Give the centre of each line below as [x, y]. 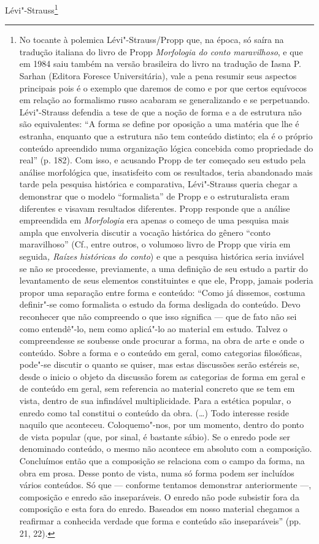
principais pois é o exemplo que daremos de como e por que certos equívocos [163, 87]
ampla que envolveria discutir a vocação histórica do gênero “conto [145, 232]
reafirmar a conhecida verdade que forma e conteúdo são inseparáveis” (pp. [160, 521]
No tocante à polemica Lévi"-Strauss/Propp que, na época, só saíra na [152, 40]
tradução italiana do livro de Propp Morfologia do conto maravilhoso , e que [161, 51]
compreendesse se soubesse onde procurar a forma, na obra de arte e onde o [162, 340]
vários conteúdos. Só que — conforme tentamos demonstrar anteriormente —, [165, 485]
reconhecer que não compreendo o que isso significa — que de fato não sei [158, 316]
